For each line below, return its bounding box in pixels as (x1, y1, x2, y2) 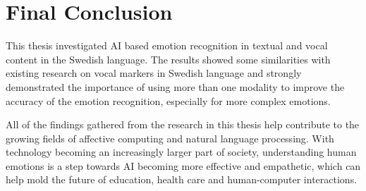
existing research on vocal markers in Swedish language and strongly (6, 66, 302, 80)
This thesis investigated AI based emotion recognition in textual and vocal (6, 38, 328, 53)
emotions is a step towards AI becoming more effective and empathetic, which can (6, 158, 361, 173)
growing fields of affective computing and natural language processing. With (6, 130, 334, 145)
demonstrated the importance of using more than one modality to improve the (6, 79, 345, 94)
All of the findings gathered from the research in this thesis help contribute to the (6, 117, 360, 132)
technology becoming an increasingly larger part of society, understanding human (6, 144, 357, 159)
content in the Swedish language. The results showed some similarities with (6, 51, 331, 66)
